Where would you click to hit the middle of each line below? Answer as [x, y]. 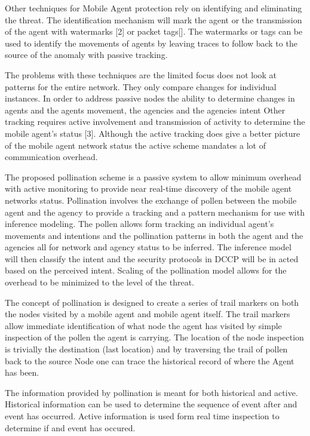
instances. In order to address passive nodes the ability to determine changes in [150, 98]
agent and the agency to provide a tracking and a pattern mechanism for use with [155, 212]
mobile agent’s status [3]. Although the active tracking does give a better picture [153, 133]
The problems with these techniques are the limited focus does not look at [141, 74]
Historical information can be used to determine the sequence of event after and [151, 404]
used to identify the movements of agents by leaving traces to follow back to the [151, 43]
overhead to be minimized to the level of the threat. [100, 282]
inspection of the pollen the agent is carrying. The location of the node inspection [154, 337]
